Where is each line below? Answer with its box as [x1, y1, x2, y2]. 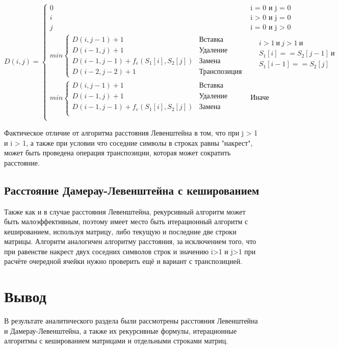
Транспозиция [199, 68, 242, 75]
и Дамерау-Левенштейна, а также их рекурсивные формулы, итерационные [4, 325, 237, 336]
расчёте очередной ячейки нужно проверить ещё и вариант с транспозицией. [4, 256, 243, 266]
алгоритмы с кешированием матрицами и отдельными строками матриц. [4, 335, 228, 346]
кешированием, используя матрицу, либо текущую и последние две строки [4, 226, 237, 236]
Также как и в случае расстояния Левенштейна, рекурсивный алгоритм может [4, 206, 246, 217]
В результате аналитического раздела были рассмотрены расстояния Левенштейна [4, 315, 258, 326]
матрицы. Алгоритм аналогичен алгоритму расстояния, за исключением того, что [4, 236, 256, 247]
